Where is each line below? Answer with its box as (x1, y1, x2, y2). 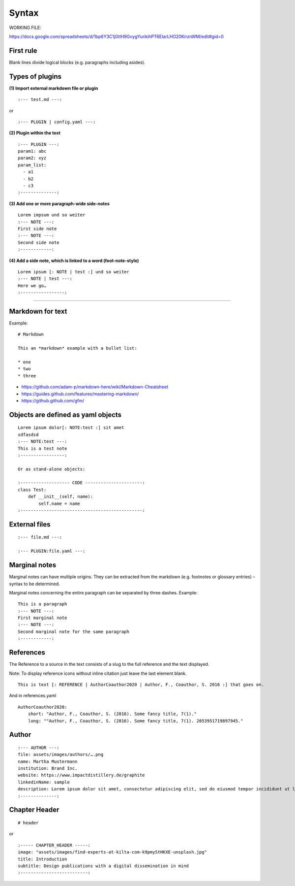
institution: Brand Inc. (18, 766, 78, 771)
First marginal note (18, 615, 67, 621)
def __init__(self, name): (28, 494, 93, 499)
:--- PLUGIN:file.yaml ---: (18, 548, 86, 554)
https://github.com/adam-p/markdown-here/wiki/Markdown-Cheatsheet (21, 384, 169, 390)
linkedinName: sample (18, 779, 70, 785)
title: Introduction (18, 856, 67, 862)
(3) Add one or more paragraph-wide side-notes (9, 200, 110, 206)
